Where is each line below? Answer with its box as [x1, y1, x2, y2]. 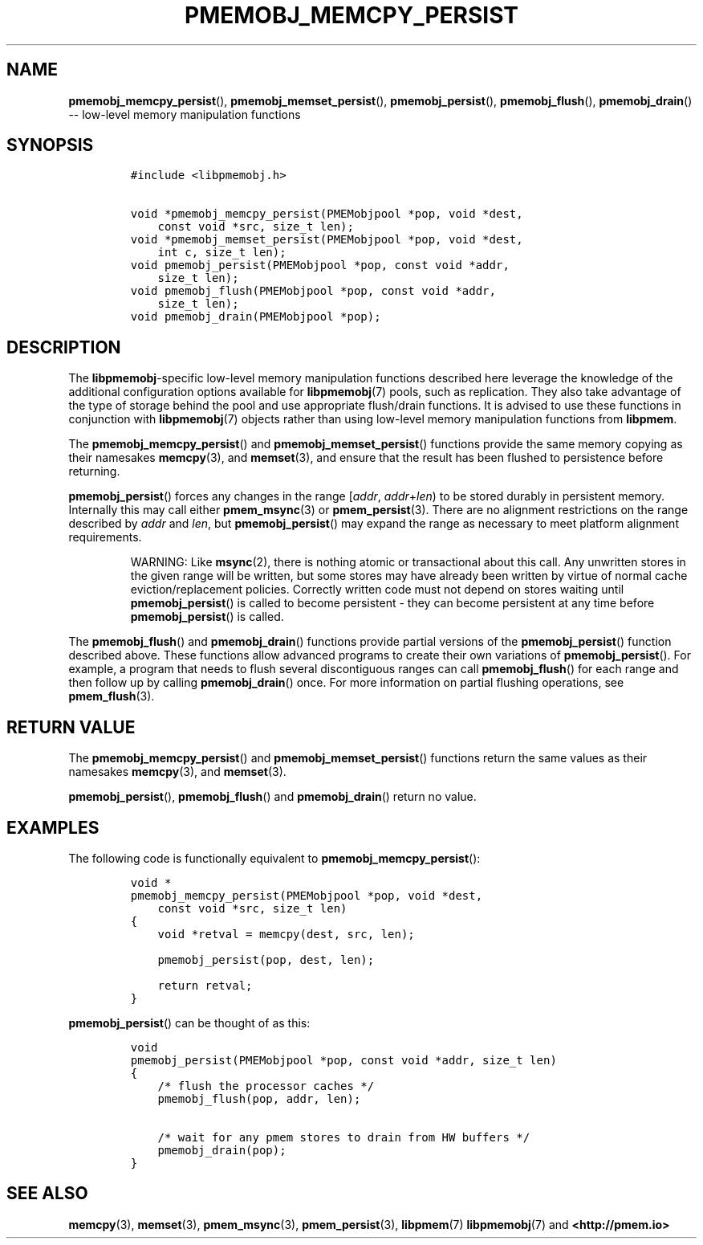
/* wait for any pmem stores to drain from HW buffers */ [157, 1130, 530, 1144]
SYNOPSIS [6, 135, 94, 156]
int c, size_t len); [157, 246, 286, 259]
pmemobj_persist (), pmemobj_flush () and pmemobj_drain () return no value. [68, 790, 477, 804]
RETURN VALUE [6, 716, 136, 737]
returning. [68, 464, 120, 479]
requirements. [68, 530, 142, 545]
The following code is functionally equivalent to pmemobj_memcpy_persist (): [68, 851, 481, 865]
